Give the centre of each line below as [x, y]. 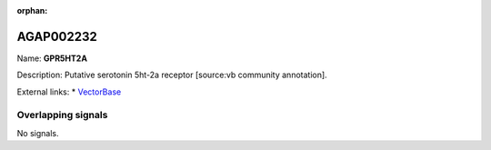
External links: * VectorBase [69, 92]
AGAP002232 [57, 36]
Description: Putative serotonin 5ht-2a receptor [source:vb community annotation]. [172, 75]
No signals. [38, 133]
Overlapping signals [62, 115]
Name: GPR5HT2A [52, 58]
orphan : [32, 10]
